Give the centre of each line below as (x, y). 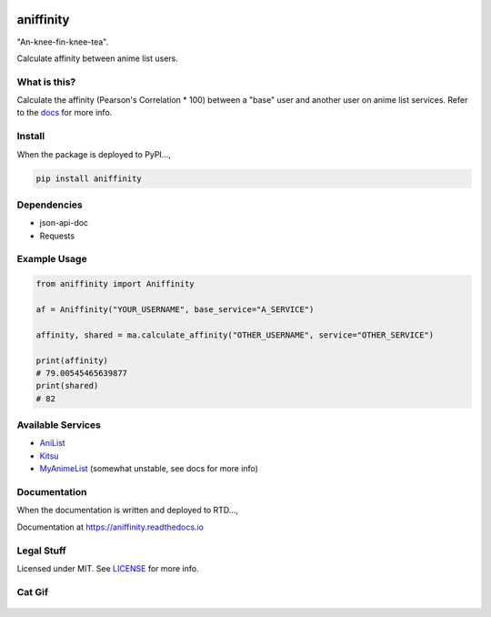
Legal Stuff (42, 551)
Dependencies (50, 205)
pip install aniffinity (89, 178)
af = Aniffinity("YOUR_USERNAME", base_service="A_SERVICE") (175, 310)
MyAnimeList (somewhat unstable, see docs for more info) (149, 469)
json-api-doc (64, 223)
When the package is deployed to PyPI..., (94, 154)
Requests (57, 236)
